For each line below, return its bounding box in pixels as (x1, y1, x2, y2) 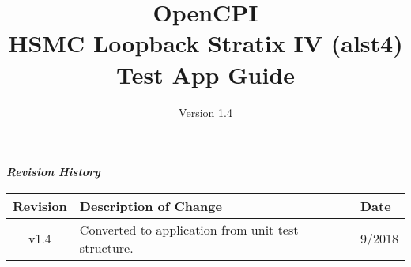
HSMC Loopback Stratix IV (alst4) (8, 27, 403, 59)
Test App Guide (115, 58, 296, 90)
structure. (79, 238, 134, 257)
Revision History (6, 164, 100, 180)
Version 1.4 (179, 103, 232, 120)
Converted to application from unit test (79, 220, 299, 239)
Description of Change (79, 196, 222, 215)
